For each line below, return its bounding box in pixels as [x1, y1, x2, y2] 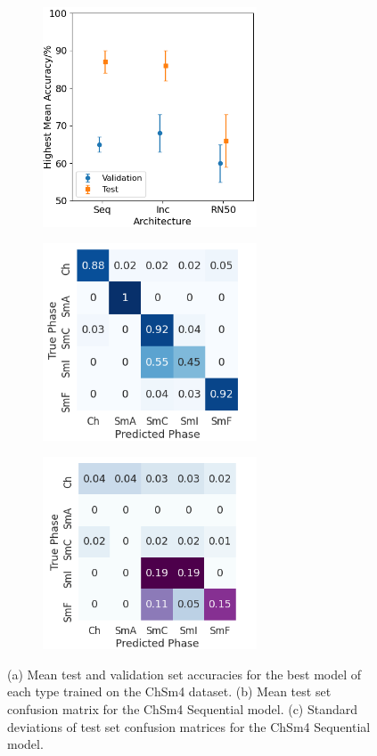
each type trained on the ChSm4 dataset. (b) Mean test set [7, 682, 332, 701]
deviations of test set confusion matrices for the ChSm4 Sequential [7, 717, 371, 736]
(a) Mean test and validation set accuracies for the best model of [7, 664, 362, 683]
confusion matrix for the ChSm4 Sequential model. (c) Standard [7, 699, 358, 718]
